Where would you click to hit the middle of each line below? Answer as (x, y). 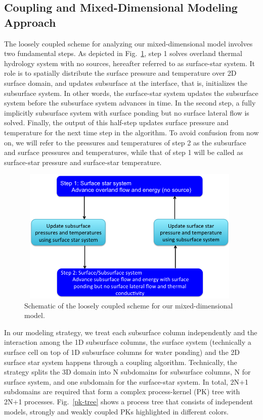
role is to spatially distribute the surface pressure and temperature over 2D (120, 73)
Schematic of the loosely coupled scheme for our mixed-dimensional (129, 305)
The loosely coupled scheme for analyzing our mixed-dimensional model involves (128, 43)
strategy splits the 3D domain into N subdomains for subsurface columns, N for (127, 372)
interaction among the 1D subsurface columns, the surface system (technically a (128, 342)
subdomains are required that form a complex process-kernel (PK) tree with (122, 391)
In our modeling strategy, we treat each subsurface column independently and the (131, 332)
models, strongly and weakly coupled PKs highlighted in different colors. (116, 411)
